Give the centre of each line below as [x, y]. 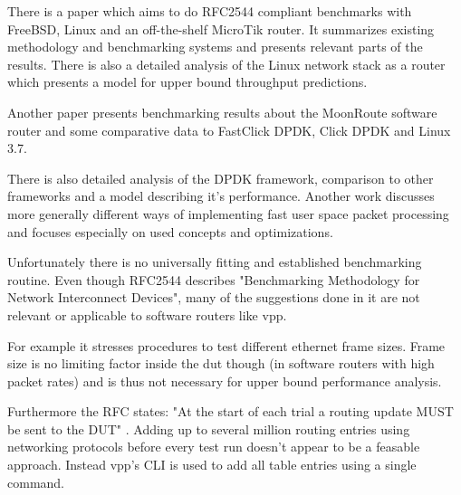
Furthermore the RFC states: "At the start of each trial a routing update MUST [230, 411]
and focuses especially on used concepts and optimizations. [170, 231]
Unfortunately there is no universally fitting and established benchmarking [215, 262]
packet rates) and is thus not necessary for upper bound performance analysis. [225, 381]
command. [36, 482]
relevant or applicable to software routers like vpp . [147, 314]
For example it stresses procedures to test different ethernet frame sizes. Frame [226, 345]
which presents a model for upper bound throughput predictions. [187, 82]
